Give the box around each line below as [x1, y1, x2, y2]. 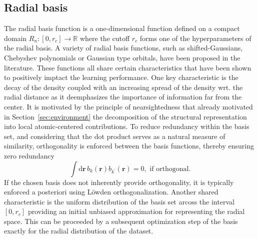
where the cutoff [79, 32, 130, 43]
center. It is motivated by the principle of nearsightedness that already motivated [4, 101, 253, 111]
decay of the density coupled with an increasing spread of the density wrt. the [4, 81, 243, 92]
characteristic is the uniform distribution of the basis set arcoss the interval [4, 196, 234, 206]
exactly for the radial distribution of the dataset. [4, 225, 153, 236]
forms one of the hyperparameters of [139, 32, 251, 43]
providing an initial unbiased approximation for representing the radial [27, 206, 245, 216]
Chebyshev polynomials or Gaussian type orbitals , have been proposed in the [4, 52, 240, 62]
